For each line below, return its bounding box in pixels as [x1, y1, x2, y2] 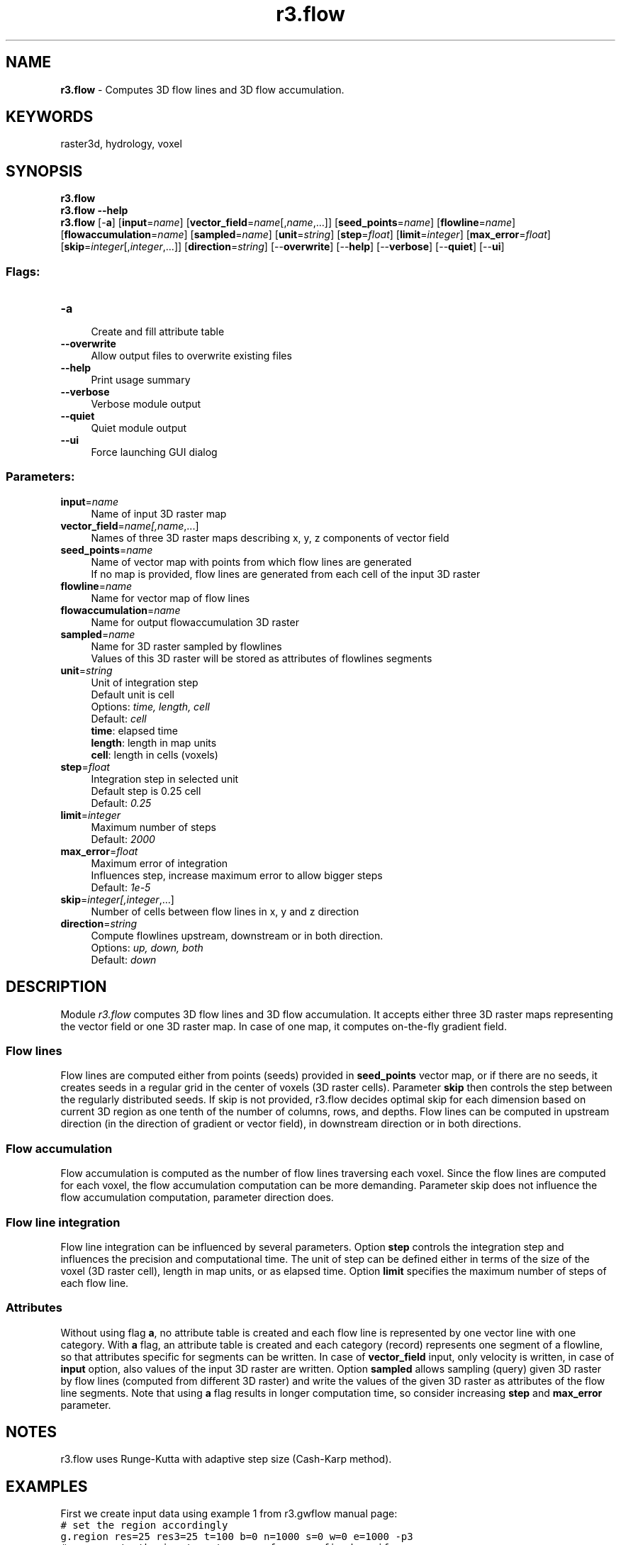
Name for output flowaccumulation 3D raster [91, 615, 299, 628]
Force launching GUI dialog [91, 446, 218, 459]
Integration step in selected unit [91, 772, 239, 785]
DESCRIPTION [6, 978, 107, 996]
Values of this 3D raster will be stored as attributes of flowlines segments [91, 652, 432, 664]
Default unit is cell [91, 688, 174, 701]
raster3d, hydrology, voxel [60, 138, 182, 150]
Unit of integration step [91, 676, 198, 688]
